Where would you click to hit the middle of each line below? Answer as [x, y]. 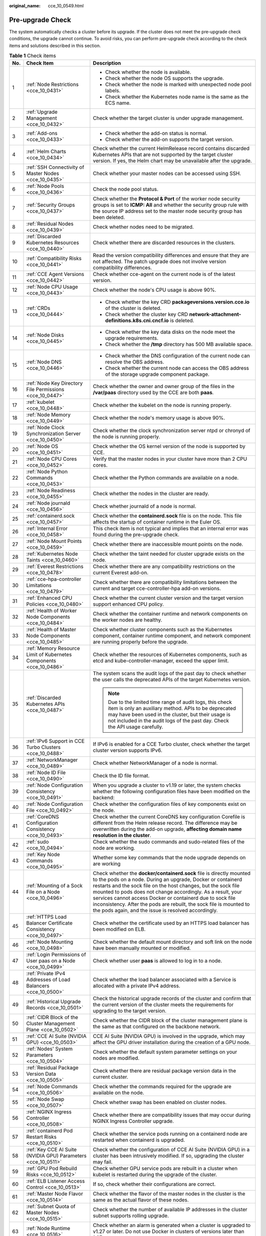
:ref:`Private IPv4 [46, 973]
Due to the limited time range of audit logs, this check [170, 702]
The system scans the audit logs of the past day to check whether [169, 673]
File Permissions [45, 390]
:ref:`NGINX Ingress [49, 1112]
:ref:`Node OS [42, 446]
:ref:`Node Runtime [48, 1229]
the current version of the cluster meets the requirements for [163, 1005]
